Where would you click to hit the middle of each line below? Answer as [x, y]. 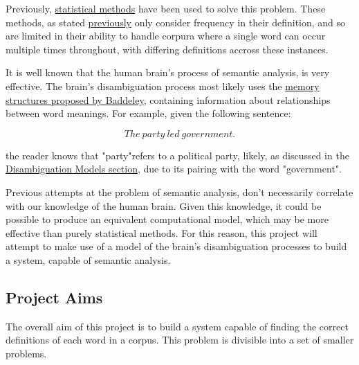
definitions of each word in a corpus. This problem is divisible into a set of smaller [180, 340]
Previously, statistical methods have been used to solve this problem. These [166, 8]
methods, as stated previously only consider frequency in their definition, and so [176, 22]
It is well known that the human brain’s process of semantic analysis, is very [168, 72]
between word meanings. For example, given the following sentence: [148, 113]
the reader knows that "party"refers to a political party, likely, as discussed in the [177, 155]
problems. [26, 353]
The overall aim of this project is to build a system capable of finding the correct [177, 326]
